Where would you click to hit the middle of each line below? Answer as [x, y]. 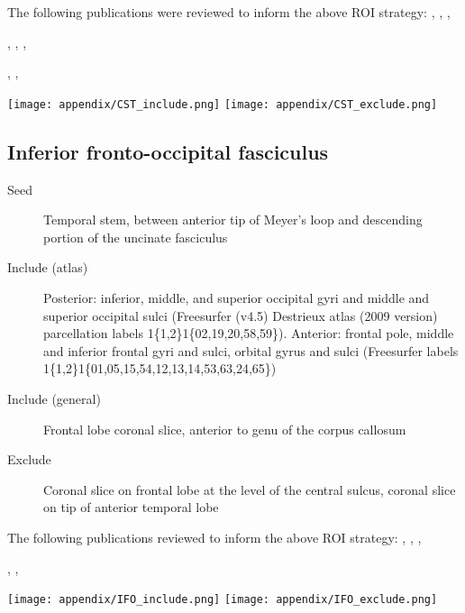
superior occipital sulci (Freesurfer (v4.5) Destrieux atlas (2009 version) [241, 315]
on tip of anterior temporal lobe [131, 507]
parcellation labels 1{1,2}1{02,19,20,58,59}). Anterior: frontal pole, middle [249, 333]
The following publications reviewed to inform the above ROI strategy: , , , [214, 537]
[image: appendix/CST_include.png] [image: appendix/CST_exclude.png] [223, 104]
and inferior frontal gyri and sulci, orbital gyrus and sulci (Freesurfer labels [251, 350]
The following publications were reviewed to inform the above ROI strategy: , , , [229, 12]
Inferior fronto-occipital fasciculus [168, 151]
